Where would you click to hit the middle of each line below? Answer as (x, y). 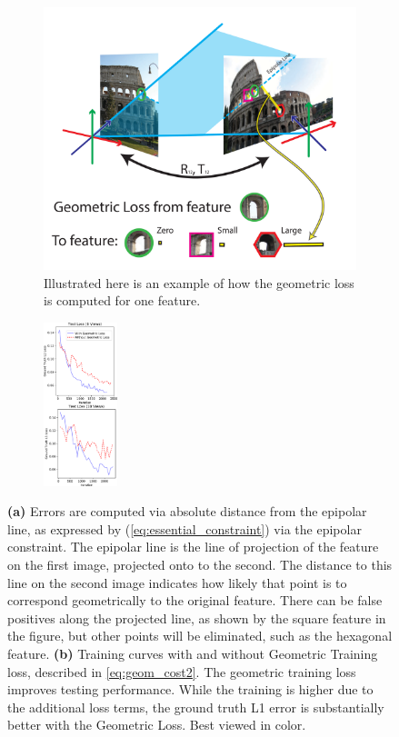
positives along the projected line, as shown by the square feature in (197, 617)
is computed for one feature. (122, 300)
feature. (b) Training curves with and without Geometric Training (193, 654)
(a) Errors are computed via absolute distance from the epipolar (187, 511)
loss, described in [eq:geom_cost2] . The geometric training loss (182, 671)
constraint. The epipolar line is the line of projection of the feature (193, 547)
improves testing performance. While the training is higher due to (190, 689)
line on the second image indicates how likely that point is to (177, 582)
